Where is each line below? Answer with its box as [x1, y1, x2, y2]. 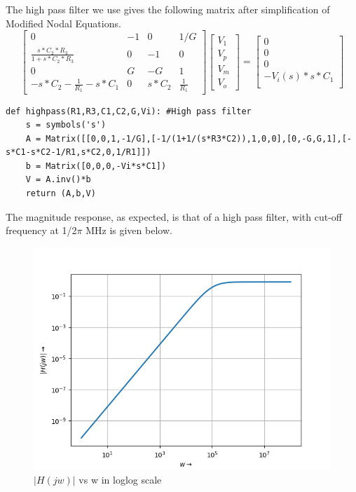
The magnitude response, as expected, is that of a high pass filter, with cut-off [6, 209, 343, 224]
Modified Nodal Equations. [6, 15, 121, 30]
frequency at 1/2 [6, 223, 77, 238]
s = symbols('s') [25, 120, 107, 130]
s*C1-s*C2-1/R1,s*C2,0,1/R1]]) [6, 147, 151, 158]
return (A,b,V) [25, 189, 96, 199]
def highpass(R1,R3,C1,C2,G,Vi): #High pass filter [6, 106, 252, 116]
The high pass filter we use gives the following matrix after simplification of [6, 2, 330, 16]
